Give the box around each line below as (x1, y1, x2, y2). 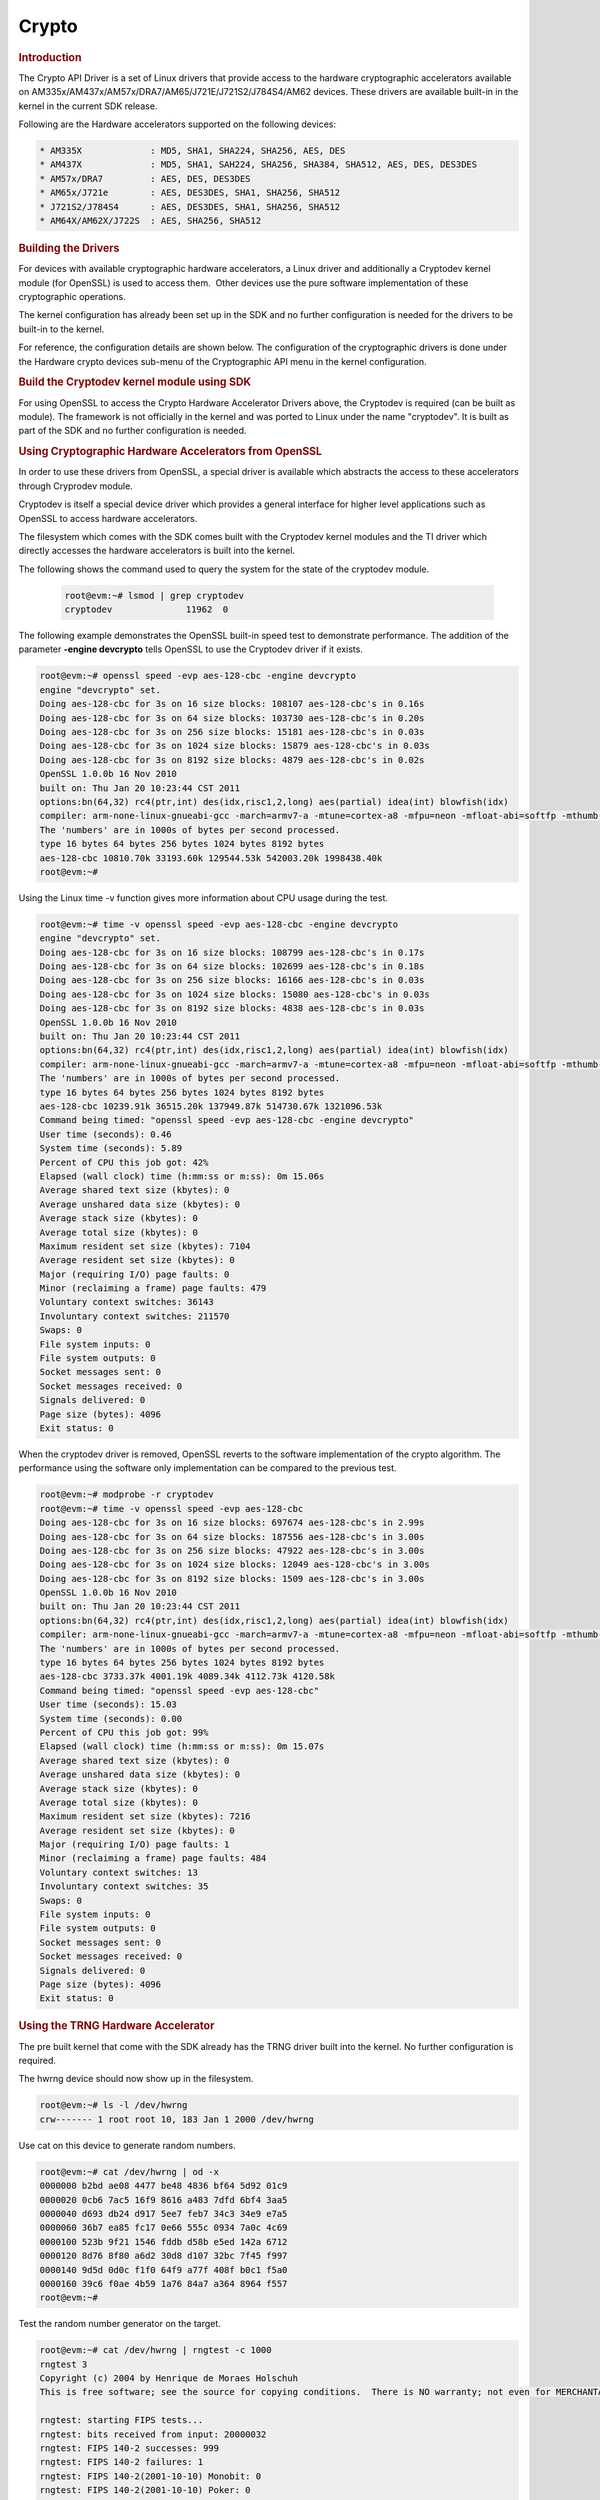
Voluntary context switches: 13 (39, 1866, 199, 1878)
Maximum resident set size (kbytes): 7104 (39, 1240, 251, 1252)
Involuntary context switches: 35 (39, 1881, 209, 1892)
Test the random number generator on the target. (18, 2318, 222, 2330)
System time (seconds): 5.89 (39, 1143, 183, 1154)
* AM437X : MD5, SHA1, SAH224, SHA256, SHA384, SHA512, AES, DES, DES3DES (39, 159, 478, 170)
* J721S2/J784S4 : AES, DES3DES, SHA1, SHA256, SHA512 (39, 201, 341, 212)
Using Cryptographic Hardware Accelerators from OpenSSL (18, 445, 323, 459)
